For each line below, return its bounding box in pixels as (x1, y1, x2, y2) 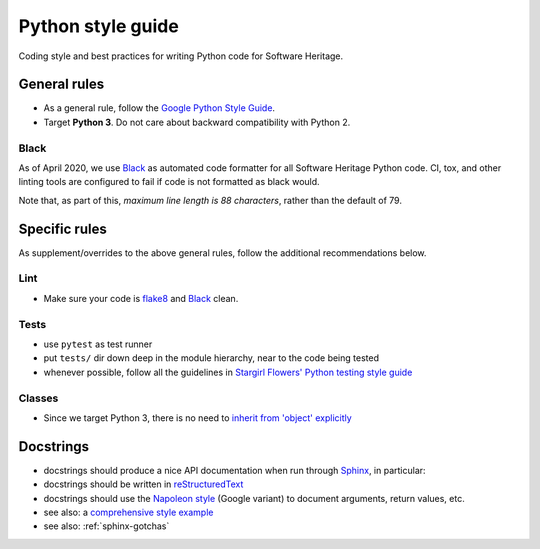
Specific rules (18, 220, 107, 237)
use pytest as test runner (43, 338, 153, 350)
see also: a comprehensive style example (43, 506, 214, 518)
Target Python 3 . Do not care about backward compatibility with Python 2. (43, 116, 351, 128)
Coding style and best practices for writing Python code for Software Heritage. (18, 50, 344, 62)
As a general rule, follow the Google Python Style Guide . (43, 102, 275, 114)
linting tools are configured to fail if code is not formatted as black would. (18, 176, 320, 188)
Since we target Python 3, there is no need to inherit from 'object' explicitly (43, 411, 352, 424)
